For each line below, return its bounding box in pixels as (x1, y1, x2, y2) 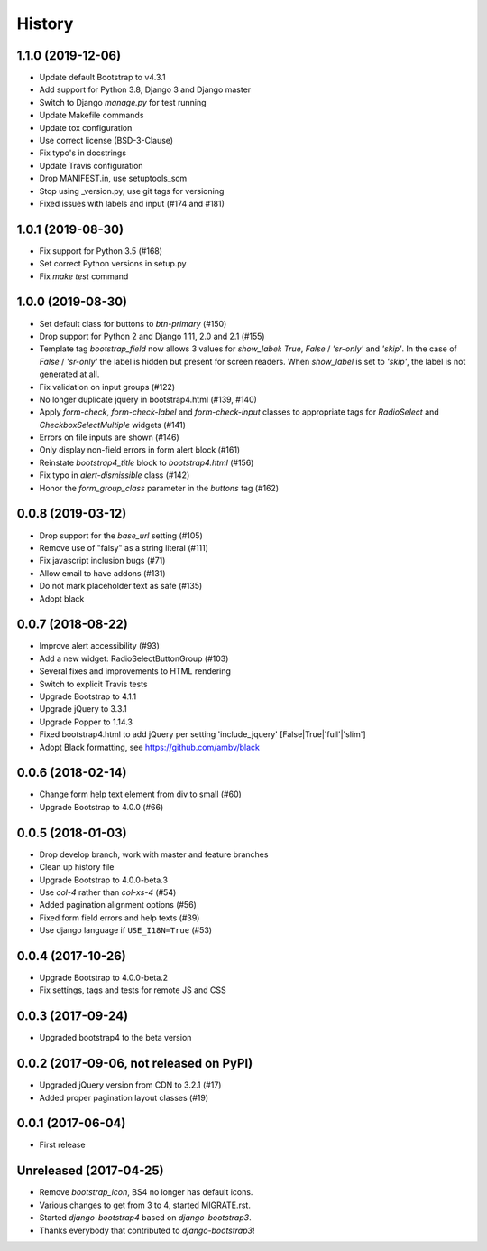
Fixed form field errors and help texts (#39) (39, 912, 200, 923)
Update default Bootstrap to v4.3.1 (39, 72, 166, 83)
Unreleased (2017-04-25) (16, 1163, 164, 1179)
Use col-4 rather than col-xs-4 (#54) (39, 886, 177, 898)
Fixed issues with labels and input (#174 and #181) (39, 198, 225, 209)
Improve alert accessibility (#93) (39, 640, 160, 651)
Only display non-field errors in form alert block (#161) (39, 444, 241, 455)
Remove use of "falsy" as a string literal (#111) (39, 542, 209, 553)
